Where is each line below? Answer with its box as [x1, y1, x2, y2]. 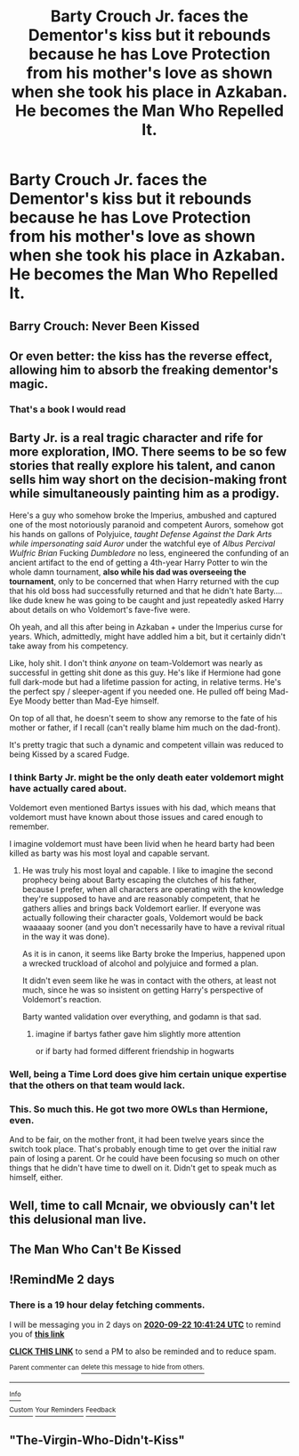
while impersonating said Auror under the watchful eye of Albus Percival [9, 538, 276, 549]
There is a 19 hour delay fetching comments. [9, 1299, 206, 1311]
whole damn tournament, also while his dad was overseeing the [9, 567, 246, 577]
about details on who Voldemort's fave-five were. [9, 604, 191, 615]
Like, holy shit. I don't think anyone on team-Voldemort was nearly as [9, 657, 263, 668]
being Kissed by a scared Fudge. [9, 749, 130, 760]
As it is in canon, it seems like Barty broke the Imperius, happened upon [21, 949, 287, 959]
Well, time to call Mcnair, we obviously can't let [9, 1198, 276, 1213]
